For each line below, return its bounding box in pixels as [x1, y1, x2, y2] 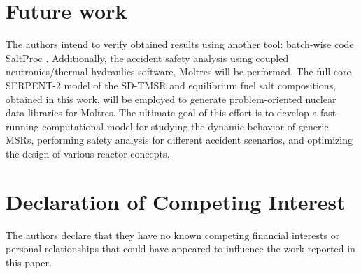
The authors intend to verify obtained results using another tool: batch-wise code [6, 37, 354, 52]
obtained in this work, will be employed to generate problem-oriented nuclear [6, 91, 337, 106]
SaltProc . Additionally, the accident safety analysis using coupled [6, 50, 289, 65]
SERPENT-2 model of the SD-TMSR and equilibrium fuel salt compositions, [6, 77, 337, 92]
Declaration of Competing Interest [6, 187, 346, 215]
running [6, 119, 39, 133]
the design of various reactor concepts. [6, 146, 170, 160]
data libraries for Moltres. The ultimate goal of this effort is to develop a [6, 105, 318, 120]
